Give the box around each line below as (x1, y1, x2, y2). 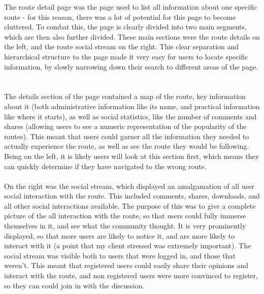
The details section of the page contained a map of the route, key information (4, 91, 246, 102)
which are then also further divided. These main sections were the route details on (4, 31, 260, 42)
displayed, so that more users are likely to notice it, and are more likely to (4, 230, 235, 241)
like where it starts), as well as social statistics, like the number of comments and (4, 111, 257, 121)
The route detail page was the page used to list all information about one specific (4, 2, 257, 12)
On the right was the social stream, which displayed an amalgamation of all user (4, 180, 254, 191)
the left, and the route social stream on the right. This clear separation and (4, 41, 239, 52)
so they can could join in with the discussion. (4, 280, 145, 290)
